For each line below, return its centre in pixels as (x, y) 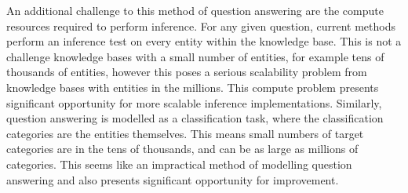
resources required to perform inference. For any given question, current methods (201, 25)
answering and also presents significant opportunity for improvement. (173, 179)
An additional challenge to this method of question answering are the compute (195, 10)
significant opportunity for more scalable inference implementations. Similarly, (194, 102)
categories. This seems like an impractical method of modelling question (179, 164)
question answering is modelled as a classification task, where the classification (195, 118)
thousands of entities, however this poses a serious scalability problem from (187, 72)
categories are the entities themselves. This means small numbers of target (185, 133)
